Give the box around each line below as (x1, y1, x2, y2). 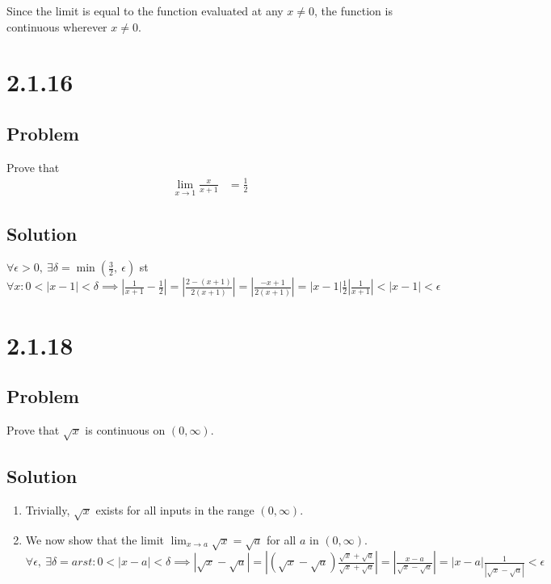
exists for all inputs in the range (95, 501, 254, 518)
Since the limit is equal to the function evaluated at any (6, 2, 284, 19)
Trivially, (25, 501, 70, 518)
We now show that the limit (25, 531, 164, 548)
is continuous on (85, 421, 166, 438)
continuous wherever (6, 18, 107, 35)
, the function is (314, 2, 393, 19)
